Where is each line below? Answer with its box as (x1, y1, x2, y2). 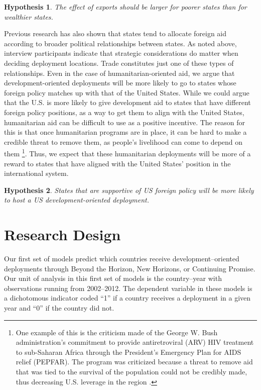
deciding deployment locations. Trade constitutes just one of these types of (4, 57, 234, 68)
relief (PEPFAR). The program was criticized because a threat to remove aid (16, 356, 253, 367)
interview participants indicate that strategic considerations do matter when (4, 48, 238, 58)
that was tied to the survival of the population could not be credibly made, (16, 366, 247, 376)
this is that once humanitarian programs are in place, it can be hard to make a (4, 127, 247, 137)
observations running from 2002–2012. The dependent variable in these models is (4, 282, 252, 293)
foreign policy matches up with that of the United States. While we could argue (4, 87, 249, 97)
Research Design (4, 224, 121, 245)
